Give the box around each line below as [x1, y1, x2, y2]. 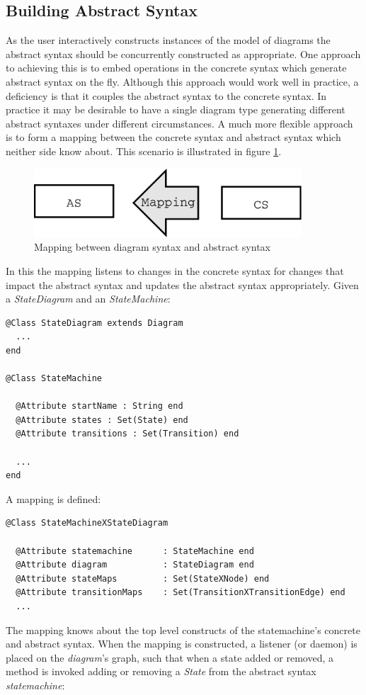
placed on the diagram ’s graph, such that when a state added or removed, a [6, 650, 333, 665]
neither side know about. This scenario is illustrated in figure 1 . [6, 143, 282, 158]
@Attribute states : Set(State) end [16, 414, 188, 425]
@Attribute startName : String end [16, 401, 183, 412]
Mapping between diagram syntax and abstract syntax [34, 239, 270, 254]
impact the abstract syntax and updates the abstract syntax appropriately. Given [6, 277, 359, 292]
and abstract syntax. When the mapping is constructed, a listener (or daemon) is [6, 636, 358, 651]
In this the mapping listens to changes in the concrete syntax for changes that [6, 263, 344, 278]
